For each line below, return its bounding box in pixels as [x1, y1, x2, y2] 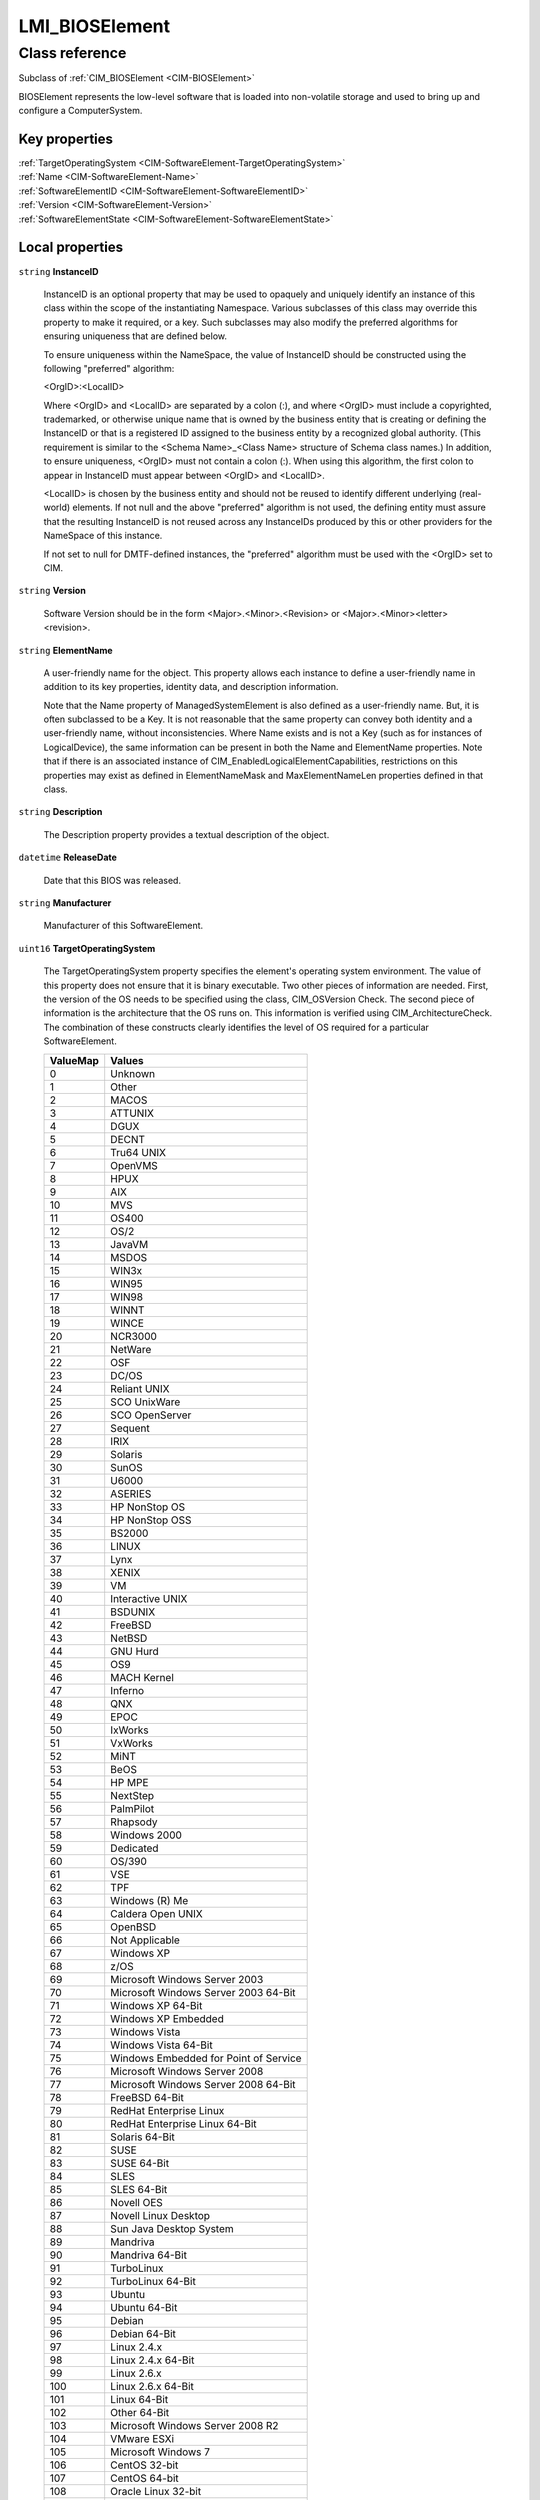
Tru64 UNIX [110, 1145, 167, 1159]
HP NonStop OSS [110, 1513, 192, 1527]
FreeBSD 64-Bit [110, 2090, 184, 2104]
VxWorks [110, 1736, 154, 1750]
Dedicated [110, 1841, 159, 1855]
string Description [18, 806, 103, 818]
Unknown [110, 1066, 156, 1080]
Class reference [18, 44, 127, 62]
